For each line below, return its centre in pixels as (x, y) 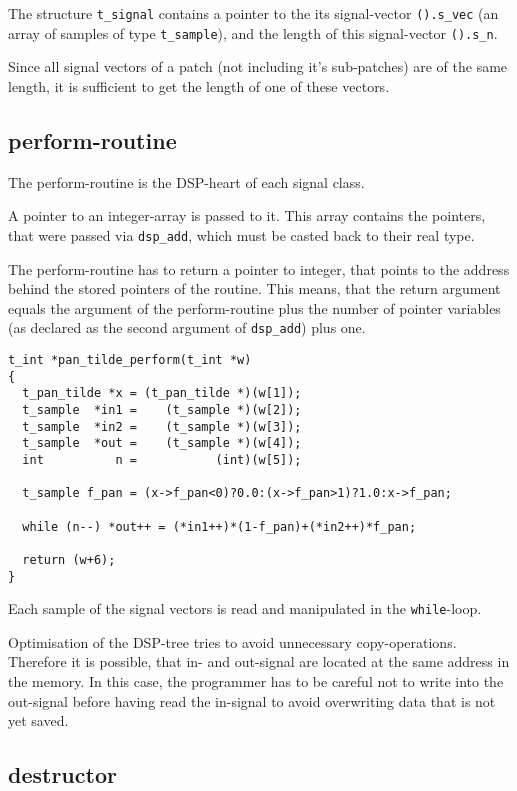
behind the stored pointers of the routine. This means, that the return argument (254, 288)
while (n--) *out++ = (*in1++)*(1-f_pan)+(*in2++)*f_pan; (219, 526)
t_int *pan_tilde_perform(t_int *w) (130, 359)
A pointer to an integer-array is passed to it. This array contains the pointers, (247, 215)
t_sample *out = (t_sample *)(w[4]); (162, 443)
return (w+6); (69, 559)
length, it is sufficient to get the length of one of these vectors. (199, 85)
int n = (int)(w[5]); (162, 459)
